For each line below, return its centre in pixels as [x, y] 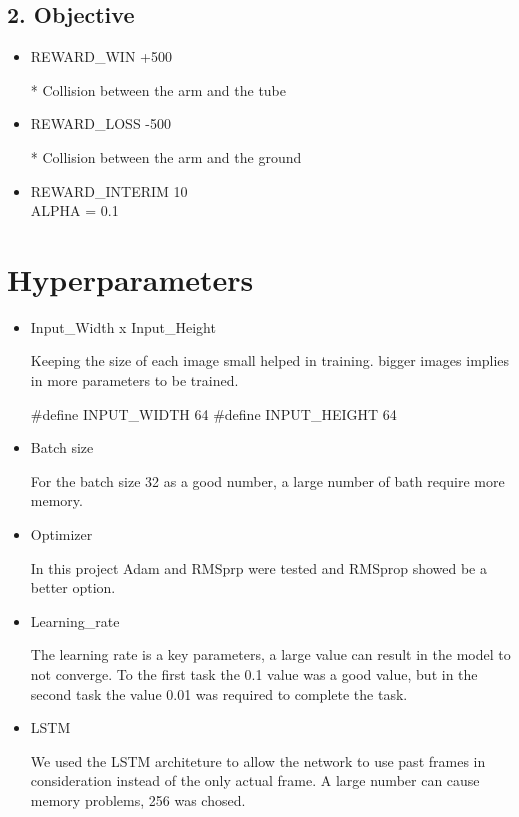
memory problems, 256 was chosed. [138, 799]
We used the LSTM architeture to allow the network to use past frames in [258, 760]
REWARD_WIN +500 [101, 56]
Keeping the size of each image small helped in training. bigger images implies [270, 360]
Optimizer [61, 534]
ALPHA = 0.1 [74, 210]
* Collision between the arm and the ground [166, 156]
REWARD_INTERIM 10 [109, 190]
